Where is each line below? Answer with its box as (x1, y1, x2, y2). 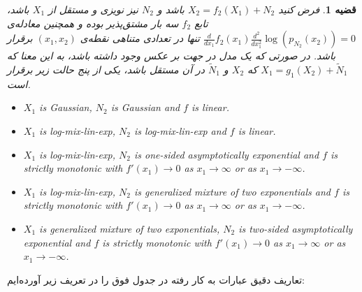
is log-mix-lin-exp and (133, 123, 226, 138)
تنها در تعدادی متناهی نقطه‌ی (80, 31, 200, 45)
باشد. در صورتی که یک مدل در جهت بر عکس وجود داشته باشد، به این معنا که (7, 48, 336, 63)
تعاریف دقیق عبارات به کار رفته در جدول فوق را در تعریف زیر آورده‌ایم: (7, 272, 305, 286)
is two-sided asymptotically (238, 221, 353, 235)
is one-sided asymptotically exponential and (133, 147, 319, 161)
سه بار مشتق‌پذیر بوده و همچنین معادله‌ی (7, 15, 179, 30)
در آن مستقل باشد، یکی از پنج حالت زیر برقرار (7, 62, 205, 76)
